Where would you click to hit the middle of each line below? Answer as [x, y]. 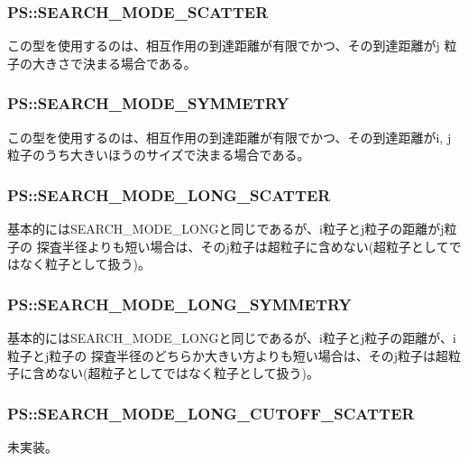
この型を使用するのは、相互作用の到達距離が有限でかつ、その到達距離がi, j [229, 137]
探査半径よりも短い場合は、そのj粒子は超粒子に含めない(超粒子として [243, 246]
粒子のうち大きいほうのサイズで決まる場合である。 [159, 155]
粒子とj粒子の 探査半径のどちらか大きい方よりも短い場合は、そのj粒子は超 [228, 355]
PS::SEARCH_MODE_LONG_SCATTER [169, 194]
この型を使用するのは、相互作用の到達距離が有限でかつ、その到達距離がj [224, 46]
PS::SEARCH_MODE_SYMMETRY [148, 103]
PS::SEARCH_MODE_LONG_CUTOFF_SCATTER [211, 413]
